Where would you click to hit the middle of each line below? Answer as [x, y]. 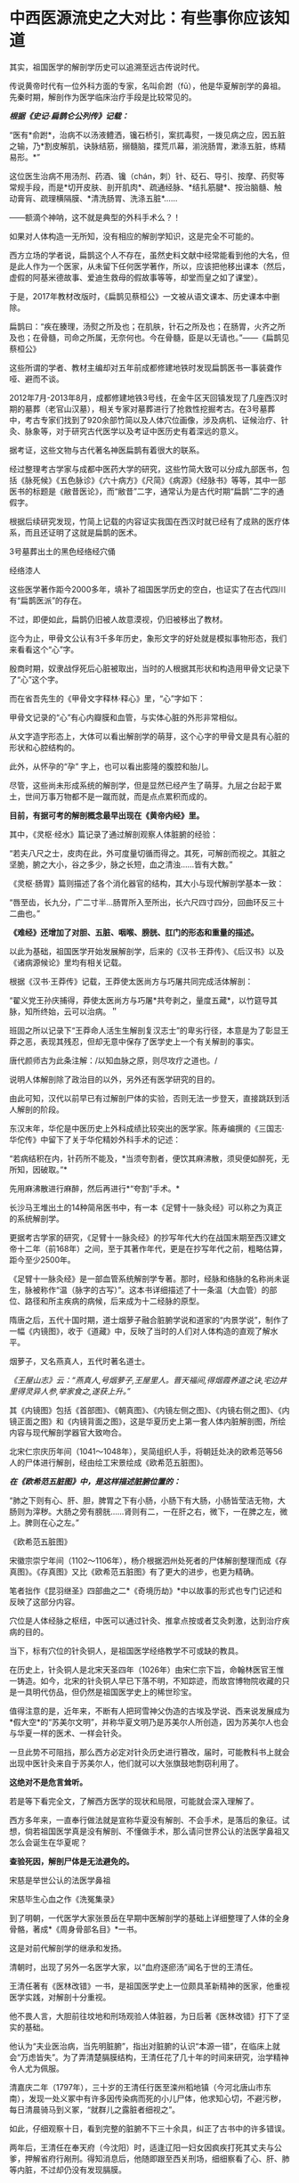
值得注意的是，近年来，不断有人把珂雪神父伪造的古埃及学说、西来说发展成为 [149, 1711]
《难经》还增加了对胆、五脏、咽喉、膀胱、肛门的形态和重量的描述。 [134, 932]
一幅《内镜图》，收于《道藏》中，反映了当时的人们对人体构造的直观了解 [140, 1331]
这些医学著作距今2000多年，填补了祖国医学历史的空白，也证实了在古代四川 [148, 589]
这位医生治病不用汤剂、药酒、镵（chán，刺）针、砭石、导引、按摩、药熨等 [147, 176]
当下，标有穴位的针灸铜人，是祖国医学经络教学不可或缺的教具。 [126, 1650]
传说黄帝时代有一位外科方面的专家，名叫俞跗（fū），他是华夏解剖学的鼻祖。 [148, 86]
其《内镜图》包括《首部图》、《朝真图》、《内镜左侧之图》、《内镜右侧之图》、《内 [149, 1410]
